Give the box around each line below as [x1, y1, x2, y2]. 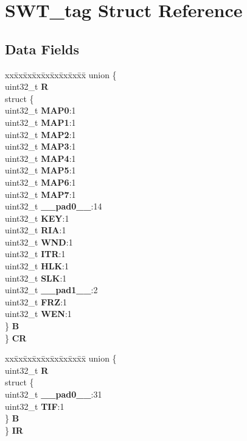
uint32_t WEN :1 [5, 307, 72, 320]
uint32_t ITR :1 [5, 247, 66, 260]
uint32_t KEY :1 [5, 211, 69, 224]
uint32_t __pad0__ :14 [5, 200, 102, 213]
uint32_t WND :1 [5, 235, 73, 248]
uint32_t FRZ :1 [5, 295, 68, 308]
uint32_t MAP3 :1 [5, 140, 76, 153]
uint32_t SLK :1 [5, 271, 67, 284]
